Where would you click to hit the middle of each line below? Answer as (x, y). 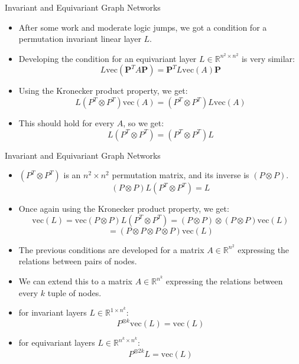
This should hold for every (66, 123)
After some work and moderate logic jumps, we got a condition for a (143, 27)
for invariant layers (53, 312)
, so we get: (144, 123)
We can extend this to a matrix (76, 281)
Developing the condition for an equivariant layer (108, 58)
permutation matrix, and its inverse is (181, 175)
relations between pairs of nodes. (78, 261)
